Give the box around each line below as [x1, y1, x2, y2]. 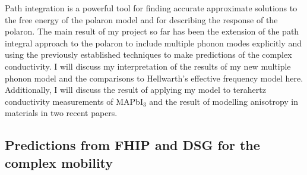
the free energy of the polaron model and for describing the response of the [5, 13, 278, 26]
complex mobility [5, 153, 113, 171]
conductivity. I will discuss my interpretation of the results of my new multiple [5, 60, 291, 72]
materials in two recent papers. [5, 107, 118, 119]
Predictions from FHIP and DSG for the [5, 136, 260, 154]
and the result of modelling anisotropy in [149, 95, 299, 107]
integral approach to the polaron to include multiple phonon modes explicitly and [5, 36, 302, 49]
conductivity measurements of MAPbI [5, 95, 143, 107]
